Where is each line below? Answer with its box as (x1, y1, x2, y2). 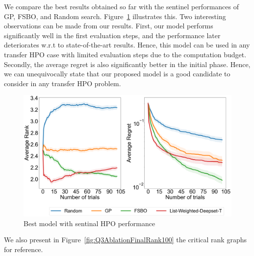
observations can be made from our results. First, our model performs (4, 21, 213, 31)
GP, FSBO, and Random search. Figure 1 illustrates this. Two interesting (4, 11, 226, 21)
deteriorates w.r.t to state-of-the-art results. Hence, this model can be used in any (4, 40, 250, 50)
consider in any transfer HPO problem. (4, 78, 121, 88)
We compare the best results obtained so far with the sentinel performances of (4, 1, 239, 11)
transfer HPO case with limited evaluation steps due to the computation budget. (4, 49, 247, 59)
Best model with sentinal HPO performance (24, 218, 155, 228)
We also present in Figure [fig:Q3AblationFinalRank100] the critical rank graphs (4, 234, 247, 245)
